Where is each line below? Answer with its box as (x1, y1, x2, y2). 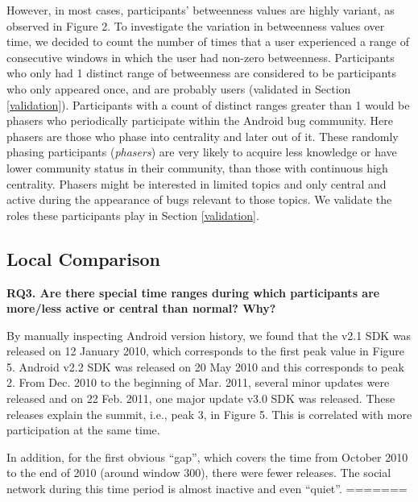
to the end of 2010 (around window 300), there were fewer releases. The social (6, 464, 391, 481)
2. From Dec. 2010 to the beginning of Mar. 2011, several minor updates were (6, 374, 390, 391)
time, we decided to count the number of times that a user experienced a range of (6, 33, 409, 50)
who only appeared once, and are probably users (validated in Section (6, 80, 351, 97)
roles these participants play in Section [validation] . (6, 206, 259, 223)
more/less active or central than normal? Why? (6, 300, 276, 317)
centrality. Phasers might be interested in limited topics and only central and (6, 175, 387, 192)
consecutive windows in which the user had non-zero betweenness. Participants (6, 48, 395, 65)
